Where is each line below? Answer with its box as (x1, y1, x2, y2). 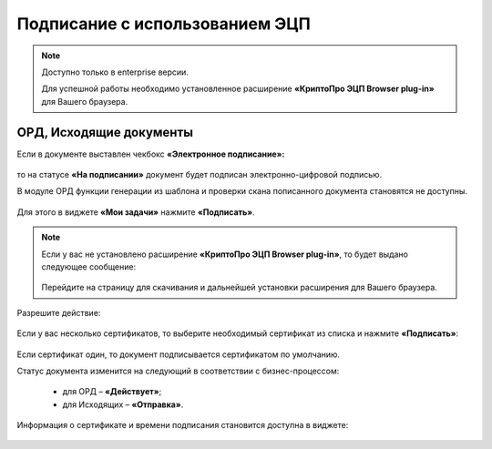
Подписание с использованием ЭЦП (16, 14, 312, 34)
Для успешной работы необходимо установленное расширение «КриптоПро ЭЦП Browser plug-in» (41, 83, 435, 95)
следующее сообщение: (41, 260, 137, 272)
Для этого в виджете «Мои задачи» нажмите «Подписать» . (16, 206, 255, 218)
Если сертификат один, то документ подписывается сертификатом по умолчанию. (16, 349, 341, 360)
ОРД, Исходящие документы (16, 124, 193, 140)
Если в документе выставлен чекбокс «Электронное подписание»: (16, 148, 285, 159)
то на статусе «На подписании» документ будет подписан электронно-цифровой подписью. (16, 169, 383, 180)
